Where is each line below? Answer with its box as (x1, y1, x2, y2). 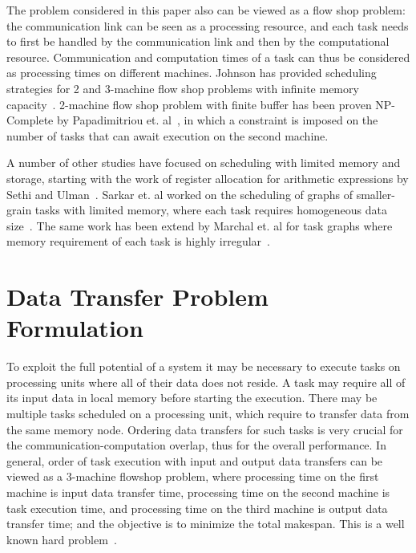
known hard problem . (6, 531, 117, 547)
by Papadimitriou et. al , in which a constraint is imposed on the (56, 112, 378, 128)
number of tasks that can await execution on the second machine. (6, 127, 329, 144)
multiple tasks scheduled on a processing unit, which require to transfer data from (6, 405, 410, 421)
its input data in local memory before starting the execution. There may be (6, 389, 378, 406)
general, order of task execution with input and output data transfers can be (6, 452, 383, 469)
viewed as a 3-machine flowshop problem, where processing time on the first (6, 468, 379, 485)
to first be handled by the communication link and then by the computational (6, 33, 390, 50)
